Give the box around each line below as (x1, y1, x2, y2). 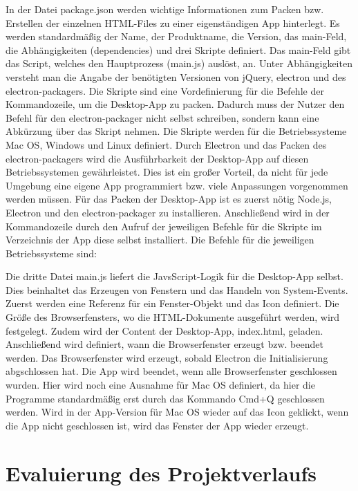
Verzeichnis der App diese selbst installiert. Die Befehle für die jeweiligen (6, 232, 314, 247)
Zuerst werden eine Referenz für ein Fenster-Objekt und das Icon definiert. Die (6, 296, 339, 311)
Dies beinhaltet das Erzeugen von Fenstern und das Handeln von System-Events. (6, 282, 348, 297)
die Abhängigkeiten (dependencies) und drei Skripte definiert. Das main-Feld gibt (6, 42, 351, 57)
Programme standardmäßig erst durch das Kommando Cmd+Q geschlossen (6, 391, 325, 405)
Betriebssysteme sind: (6, 245, 97, 260)
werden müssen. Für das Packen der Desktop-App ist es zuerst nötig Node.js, (6, 192, 332, 206)
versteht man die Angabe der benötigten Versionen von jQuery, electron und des (6, 69, 346, 84)
